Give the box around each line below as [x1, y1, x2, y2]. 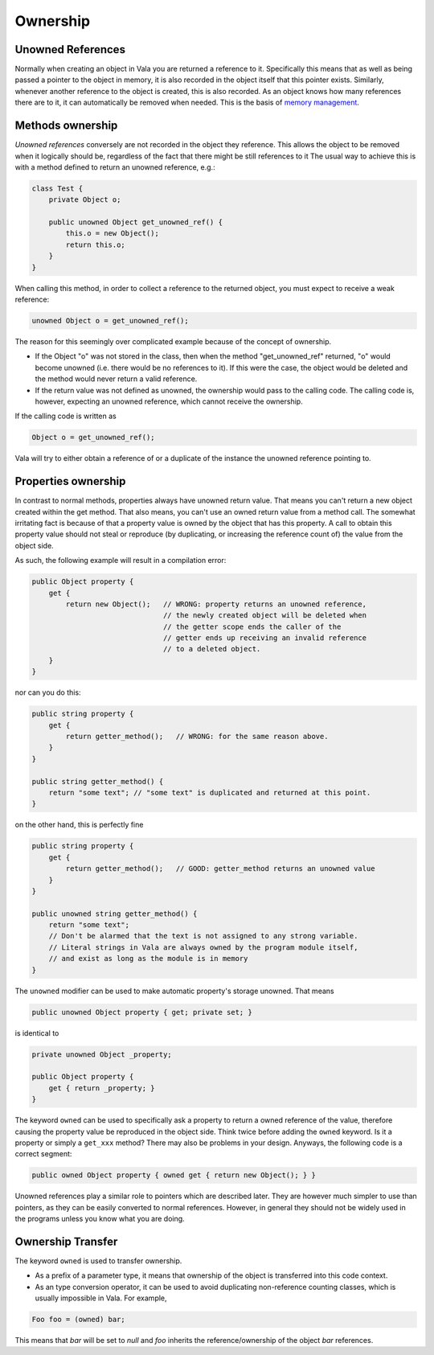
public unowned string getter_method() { [31, 909, 198, 918]
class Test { [31, 183, 84, 193]
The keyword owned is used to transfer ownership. [14, 1255, 182, 1266]
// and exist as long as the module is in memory [48, 954, 248, 963]
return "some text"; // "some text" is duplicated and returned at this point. [48, 788, 371, 797]
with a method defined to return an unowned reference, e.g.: [14, 162, 216, 172]
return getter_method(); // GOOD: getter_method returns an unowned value [65, 864, 375, 873]
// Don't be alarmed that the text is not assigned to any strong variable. [48, 931, 358, 941]
